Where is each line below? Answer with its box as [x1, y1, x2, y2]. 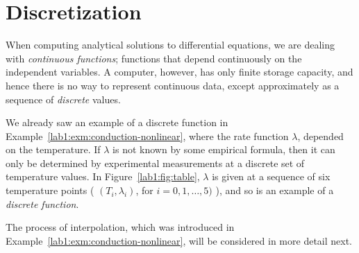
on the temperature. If [6, 142, 101, 157]
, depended [297, 128, 344, 143]
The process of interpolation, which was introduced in [6, 220, 235, 234]
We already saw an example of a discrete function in [6, 115, 228, 130]
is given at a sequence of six [212, 169, 331, 184]
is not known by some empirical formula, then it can [112, 142, 335, 157]
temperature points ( [6, 183, 94, 198]
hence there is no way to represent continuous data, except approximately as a [6, 78, 340, 92]
